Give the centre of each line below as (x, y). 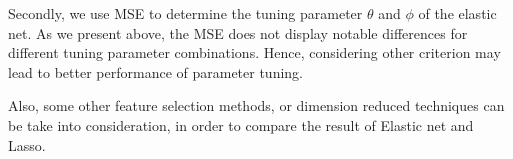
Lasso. (27, 144)
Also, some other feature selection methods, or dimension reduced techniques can (256, 105)
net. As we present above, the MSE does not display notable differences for (238, 32)
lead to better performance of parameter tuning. (155, 71)
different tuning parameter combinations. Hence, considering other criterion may (254, 52)
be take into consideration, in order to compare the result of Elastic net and (241, 124)
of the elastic (457, 13)
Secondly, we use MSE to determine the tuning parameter (185, 13)
